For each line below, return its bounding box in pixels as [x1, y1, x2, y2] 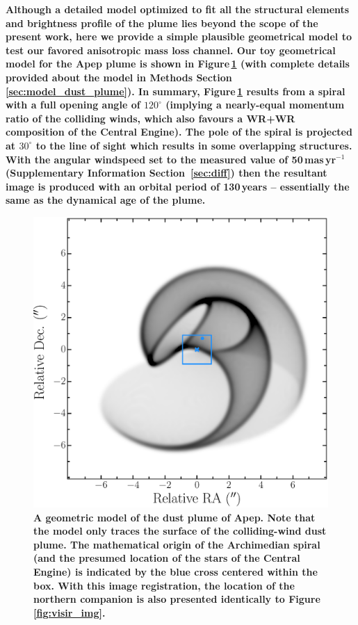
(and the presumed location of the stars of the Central [33, 551, 300, 565]
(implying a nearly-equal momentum [165, 97, 345, 112]
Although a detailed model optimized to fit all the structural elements [6, 2, 350, 16]
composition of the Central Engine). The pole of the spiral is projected [6, 124, 352, 139]
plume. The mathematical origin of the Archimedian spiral [33, 537, 320, 551]
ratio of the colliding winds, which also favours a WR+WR [6, 111, 295, 125]
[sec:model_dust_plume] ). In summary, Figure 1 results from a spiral [6, 83, 345, 98]
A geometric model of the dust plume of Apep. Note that [33, 510, 316, 524]
